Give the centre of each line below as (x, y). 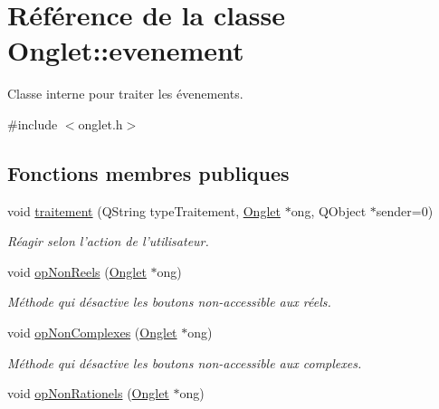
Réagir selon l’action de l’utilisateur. (108, 241)
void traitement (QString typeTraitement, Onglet (144, 210)
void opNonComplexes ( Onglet (92, 333)
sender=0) (405, 210)
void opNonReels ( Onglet (77, 271)
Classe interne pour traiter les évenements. (125, 94)
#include (33, 124)
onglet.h (100, 124)
